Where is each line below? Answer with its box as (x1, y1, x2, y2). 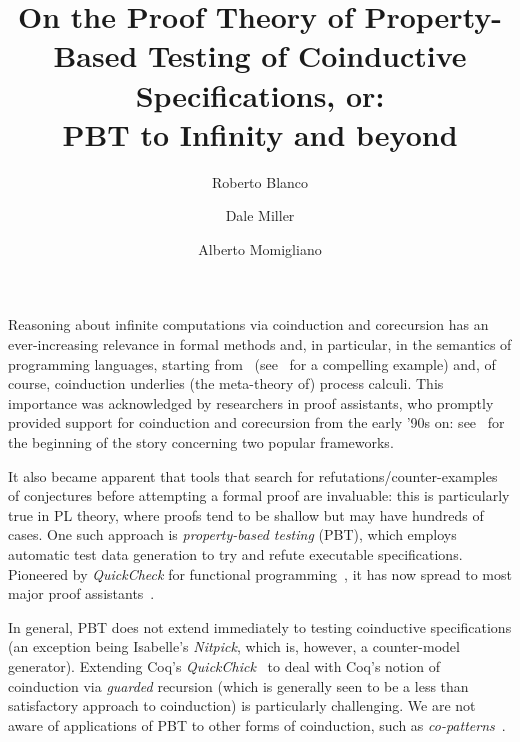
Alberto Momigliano (198, 238, 322, 259)
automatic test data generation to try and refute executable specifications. (8, 544, 463, 564)
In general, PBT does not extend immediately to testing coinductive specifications (8, 616, 512, 637)
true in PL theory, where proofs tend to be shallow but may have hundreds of (8, 504, 484, 525)
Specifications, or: (135, 74, 385, 115)
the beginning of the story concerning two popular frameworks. (8, 432, 394, 453)
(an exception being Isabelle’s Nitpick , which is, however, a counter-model (8, 636, 460, 657)
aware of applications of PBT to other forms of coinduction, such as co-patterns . (8, 714, 506, 735)
